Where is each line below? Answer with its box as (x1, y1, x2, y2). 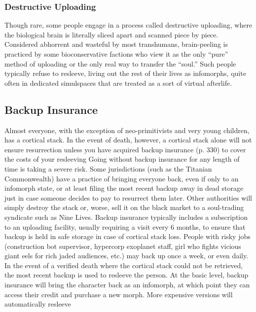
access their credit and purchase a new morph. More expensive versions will (4, 289, 233, 299)
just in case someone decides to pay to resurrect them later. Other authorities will (4, 192, 252, 203)
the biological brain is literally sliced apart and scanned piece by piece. (4, 29, 219, 39)
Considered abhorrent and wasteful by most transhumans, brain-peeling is (4, 39, 228, 49)
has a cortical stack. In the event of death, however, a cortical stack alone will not (4, 135, 252, 145)
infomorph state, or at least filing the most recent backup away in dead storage (4, 183, 244, 193)
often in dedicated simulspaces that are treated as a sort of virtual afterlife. (4, 77, 232, 88)
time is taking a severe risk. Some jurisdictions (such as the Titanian (4, 163, 212, 173)
